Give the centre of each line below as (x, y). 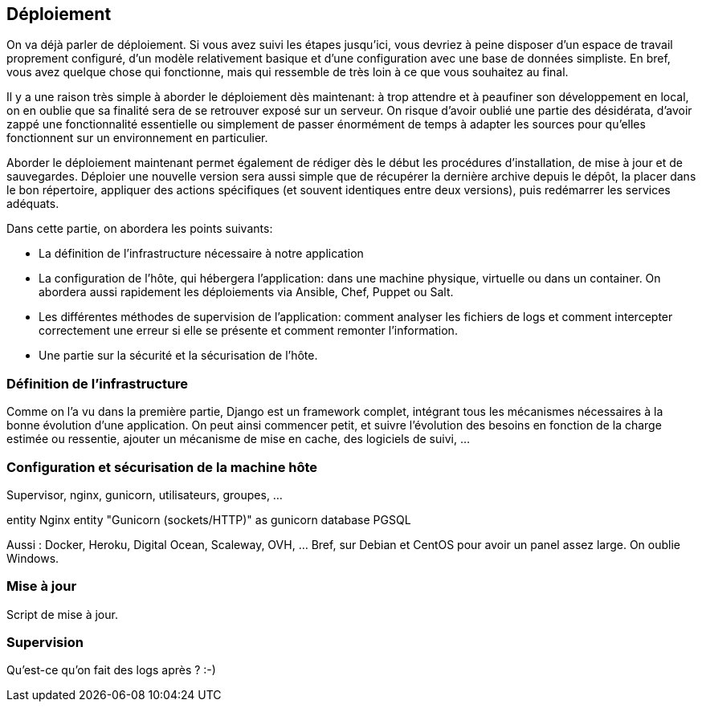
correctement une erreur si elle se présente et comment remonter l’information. (248, 331)
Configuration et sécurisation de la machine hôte (162, 467)
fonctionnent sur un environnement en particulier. (137, 138)
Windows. (33, 558)
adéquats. (33, 204)
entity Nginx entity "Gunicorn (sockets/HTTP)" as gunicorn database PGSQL (209, 519)
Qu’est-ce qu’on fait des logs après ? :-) (111, 670)
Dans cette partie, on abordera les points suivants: (140, 229)
